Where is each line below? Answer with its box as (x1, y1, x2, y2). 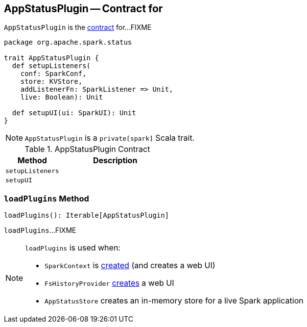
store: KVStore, (20, 77, 83, 86)
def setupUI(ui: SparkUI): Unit (12, 109, 136, 117)
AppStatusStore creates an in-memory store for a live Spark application (45, 296, 304, 306)
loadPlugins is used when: (25, 243, 120, 253)
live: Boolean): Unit (20, 93, 103, 101)
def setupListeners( (12, 62, 91, 70)
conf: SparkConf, (20, 70, 87, 78)
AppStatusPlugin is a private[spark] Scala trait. (25, 133, 195, 143)
